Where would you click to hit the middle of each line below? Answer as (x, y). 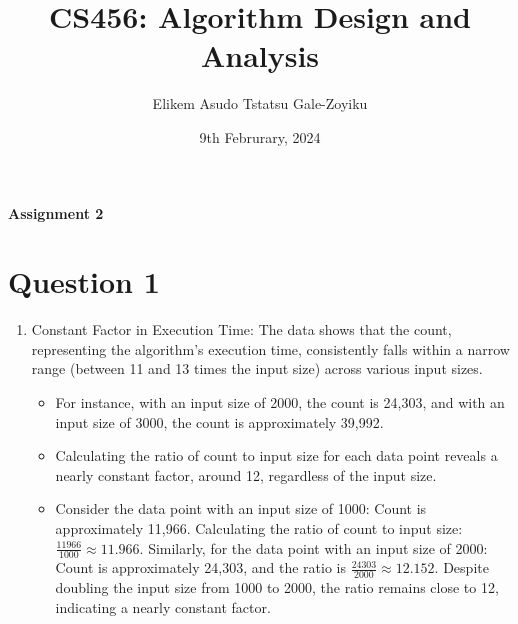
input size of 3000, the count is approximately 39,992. (219, 421)
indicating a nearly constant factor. (163, 606)
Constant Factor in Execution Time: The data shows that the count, (241, 329)
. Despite (461, 567)
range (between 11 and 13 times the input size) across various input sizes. (257, 368)
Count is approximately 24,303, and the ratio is (200, 567)
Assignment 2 (56, 212)
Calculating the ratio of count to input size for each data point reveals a (276, 455)
